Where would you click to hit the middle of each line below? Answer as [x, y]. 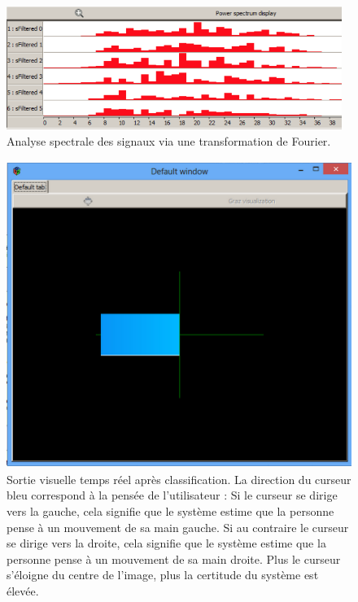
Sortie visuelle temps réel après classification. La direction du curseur [179, 479]
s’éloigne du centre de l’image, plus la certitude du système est [163, 575]
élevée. [23, 591]
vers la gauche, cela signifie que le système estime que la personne [170, 511]
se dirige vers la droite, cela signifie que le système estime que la [166, 543]
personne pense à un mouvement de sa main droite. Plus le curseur [174, 558]
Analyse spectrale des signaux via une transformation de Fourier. [169, 140]
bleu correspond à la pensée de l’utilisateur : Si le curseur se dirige [172, 495]
